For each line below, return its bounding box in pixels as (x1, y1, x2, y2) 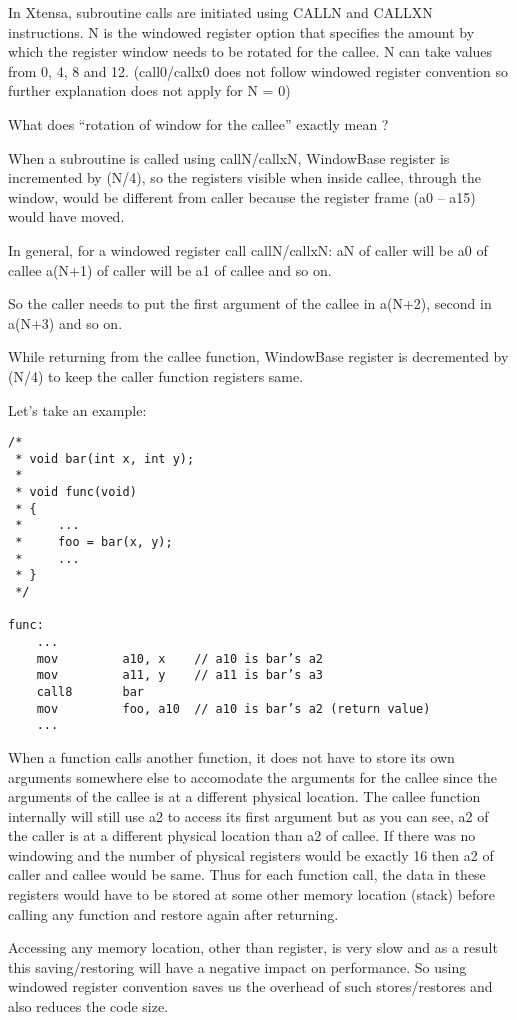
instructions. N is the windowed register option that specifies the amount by (8, 21, 475, 42)
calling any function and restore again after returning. (8, 903, 339, 924)
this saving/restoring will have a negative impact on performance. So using (8, 956, 467, 977)
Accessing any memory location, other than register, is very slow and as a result (8, 937, 498, 958)
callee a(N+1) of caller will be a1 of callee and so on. (8, 259, 332, 280)
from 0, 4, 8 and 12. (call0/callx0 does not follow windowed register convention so (8, 60, 509, 81)
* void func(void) (15, 485, 137, 500)
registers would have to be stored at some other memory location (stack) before (8, 884, 496, 905)
